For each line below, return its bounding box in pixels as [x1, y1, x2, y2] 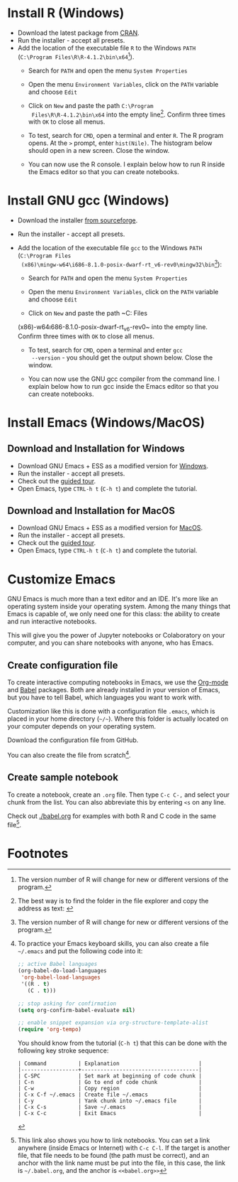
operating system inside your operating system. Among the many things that [7, 602, 231, 611]
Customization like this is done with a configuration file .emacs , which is [7, 707, 215, 716]
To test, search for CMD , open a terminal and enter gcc [28, 345, 183, 354]
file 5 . [7, 819, 22, 829]
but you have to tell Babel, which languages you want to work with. [7, 693, 203, 702]
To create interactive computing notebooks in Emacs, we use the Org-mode [7, 678, 229, 687]
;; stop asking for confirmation [17, 1000, 117, 1007]
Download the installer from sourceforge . [17, 216, 138, 225]
